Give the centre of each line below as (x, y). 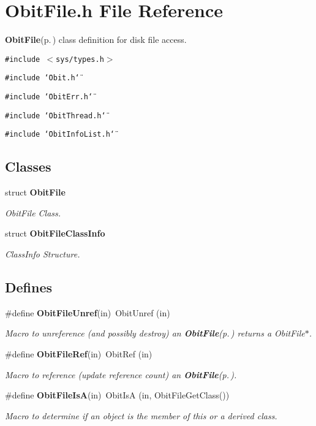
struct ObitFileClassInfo (55, 233)
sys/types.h (80, 59)
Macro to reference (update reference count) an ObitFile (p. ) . (121, 374)
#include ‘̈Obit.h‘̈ (42, 78)
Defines (29, 287)
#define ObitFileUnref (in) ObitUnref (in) (88, 312)
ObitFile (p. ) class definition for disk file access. (96, 40)
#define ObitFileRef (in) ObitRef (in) (79, 353)
